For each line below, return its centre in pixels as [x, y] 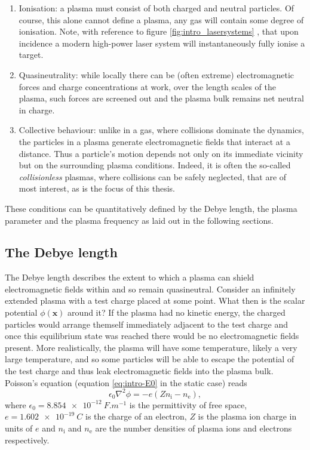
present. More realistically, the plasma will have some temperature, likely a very [151, 347]
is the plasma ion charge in [247, 416]
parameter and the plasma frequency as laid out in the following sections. [139, 220]
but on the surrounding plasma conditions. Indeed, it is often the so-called [155, 165]
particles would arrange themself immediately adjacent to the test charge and [147, 324]
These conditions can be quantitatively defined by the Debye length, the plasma [151, 208]
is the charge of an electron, [136, 416]
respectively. [27, 440]
